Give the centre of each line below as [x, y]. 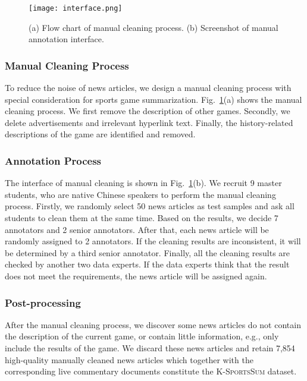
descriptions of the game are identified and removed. [100, 134]
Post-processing [43, 302]
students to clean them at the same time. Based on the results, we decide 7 [142, 218]
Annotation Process [53, 160]
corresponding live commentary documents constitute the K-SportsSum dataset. [151, 371]
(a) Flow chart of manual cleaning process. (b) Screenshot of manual [153, 27]
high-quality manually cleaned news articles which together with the [129, 359]
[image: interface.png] [76, 8]
